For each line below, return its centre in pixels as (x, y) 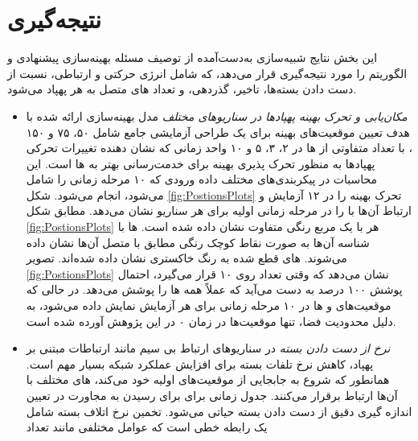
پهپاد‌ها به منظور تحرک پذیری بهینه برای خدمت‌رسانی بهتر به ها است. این (201, 163)
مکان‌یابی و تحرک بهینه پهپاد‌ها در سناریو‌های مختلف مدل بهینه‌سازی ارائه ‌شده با (217, 115)
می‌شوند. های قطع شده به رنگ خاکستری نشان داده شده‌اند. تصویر (186, 258)
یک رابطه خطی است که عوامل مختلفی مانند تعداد (147, 427)
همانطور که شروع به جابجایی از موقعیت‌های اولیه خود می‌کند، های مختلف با (208, 379)
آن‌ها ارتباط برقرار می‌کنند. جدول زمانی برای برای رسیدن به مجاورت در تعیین (212, 395)
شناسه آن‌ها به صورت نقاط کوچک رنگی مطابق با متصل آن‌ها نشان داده (198, 242)
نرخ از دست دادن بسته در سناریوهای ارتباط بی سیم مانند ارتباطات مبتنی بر (208, 348)
